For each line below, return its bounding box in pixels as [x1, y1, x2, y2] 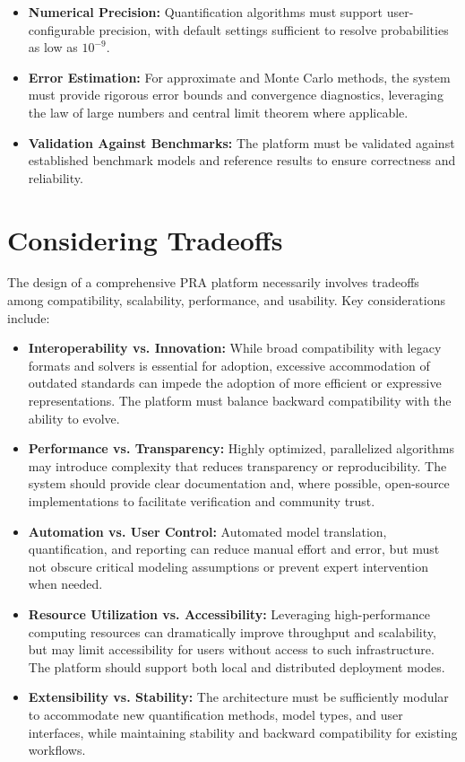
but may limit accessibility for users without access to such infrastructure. [28, 640, 435, 659]
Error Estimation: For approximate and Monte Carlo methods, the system [28, 67, 451, 86]
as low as [28, 38, 78, 57]
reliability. [28, 168, 83, 187]
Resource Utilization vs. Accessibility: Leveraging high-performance [28, 604, 430, 623]
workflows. [28, 740, 86, 759]
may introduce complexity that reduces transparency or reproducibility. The [28, 456, 447, 475]
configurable [28, 20, 95, 39]
